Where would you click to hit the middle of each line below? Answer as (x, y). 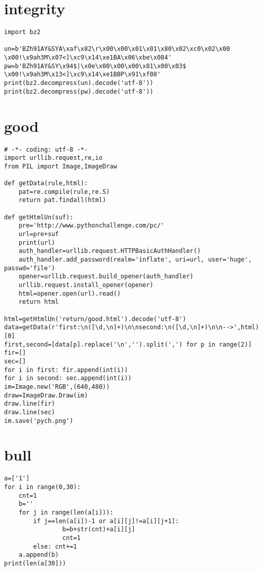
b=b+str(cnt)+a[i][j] (99, 530)
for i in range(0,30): (42, 487)
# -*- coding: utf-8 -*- (46, 149)
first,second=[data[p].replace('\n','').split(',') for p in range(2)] (128, 344)
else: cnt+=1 (55, 546)
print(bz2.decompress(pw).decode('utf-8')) (79, 91)
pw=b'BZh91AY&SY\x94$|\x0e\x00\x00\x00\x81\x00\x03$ (95, 66)
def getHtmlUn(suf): (39, 217)
